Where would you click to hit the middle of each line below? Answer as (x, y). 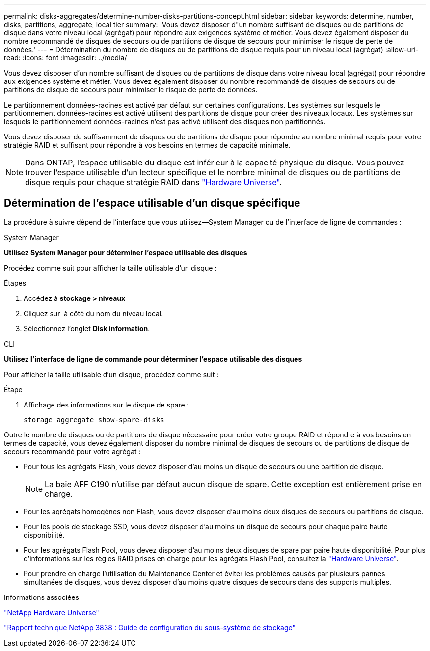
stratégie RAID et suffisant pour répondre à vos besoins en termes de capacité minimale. (147, 145)
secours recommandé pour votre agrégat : (72, 451)
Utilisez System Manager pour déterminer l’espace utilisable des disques (126, 252)
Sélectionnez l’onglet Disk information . (87, 328)
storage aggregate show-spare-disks (94, 420)
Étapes (15, 283)
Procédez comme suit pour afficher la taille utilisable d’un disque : (110, 268)
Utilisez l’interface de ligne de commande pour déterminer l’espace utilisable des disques (153, 359)
